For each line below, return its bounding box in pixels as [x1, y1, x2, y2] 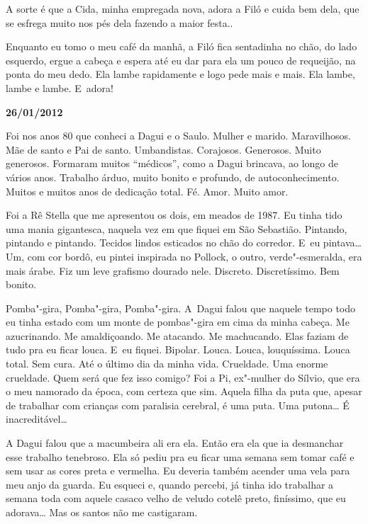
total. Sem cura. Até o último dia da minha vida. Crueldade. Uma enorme [6, 356, 328, 371]
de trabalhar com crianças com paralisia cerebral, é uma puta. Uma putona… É [6, 397, 350, 412]
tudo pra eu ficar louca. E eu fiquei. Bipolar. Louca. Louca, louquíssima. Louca [6, 342, 350, 357]
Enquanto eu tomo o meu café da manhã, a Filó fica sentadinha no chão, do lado [6, 39, 357, 54]
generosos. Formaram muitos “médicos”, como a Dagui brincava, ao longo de [6, 156, 339, 171]
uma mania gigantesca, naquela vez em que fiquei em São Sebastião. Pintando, [6, 221, 347, 236]
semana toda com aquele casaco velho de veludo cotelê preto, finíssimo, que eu [6, 491, 346, 506]
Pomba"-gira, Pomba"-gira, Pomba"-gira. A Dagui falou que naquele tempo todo [6, 300, 356, 315]
